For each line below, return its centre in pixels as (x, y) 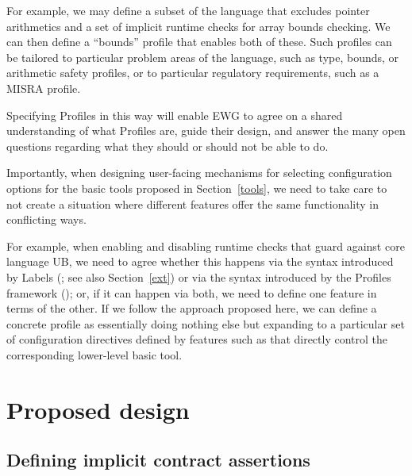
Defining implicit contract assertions (158, 460)
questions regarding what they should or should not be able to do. (167, 146)
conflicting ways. (46, 219)
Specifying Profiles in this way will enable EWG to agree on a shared (175, 115)
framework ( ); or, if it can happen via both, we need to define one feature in (192, 292)
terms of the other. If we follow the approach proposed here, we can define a (192, 308)
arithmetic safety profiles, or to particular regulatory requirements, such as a (193, 73)
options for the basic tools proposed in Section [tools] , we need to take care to (197, 188)
